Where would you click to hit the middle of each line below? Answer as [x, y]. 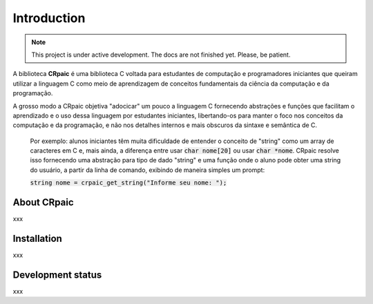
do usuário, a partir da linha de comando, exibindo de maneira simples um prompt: [147, 170]
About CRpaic [43, 203]
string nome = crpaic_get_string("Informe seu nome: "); [128, 183]
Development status [57, 275]
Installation [37, 238]
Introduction [49, 18]
